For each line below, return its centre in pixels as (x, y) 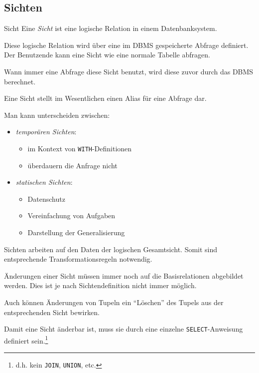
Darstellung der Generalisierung (76, 232)
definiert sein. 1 (26, 340)
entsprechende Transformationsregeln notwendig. (78, 259)
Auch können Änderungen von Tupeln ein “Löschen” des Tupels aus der (114, 302)
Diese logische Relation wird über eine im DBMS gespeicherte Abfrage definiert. (126, 45)
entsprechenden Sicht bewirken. (52, 312)
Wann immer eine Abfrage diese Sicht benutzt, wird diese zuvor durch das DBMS (129, 71)
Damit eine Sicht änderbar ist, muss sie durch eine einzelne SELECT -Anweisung (124, 329)
